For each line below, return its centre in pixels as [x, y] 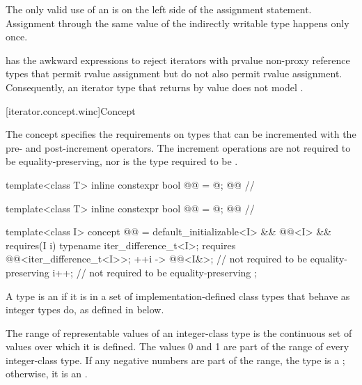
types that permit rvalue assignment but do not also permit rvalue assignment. [174, 73]
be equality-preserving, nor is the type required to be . [122, 161]
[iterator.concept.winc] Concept [71, 110]
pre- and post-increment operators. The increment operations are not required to [178, 147]
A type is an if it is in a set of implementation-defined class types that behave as [178, 296]
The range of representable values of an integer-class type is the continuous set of [179, 332]
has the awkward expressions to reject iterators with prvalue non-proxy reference [178, 60]
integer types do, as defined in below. [85, 309]
